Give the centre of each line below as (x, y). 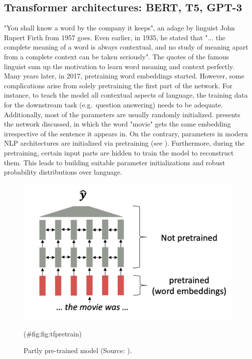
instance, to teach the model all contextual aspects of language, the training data (126, 95)
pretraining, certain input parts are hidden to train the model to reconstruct (119, 152)
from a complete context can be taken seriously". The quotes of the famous (117, 56)
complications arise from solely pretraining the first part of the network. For (118, 85)
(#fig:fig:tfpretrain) (53, 334)
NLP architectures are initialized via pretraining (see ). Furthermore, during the (124, 143)
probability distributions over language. (63, 172)
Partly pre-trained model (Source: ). (78, 350)
